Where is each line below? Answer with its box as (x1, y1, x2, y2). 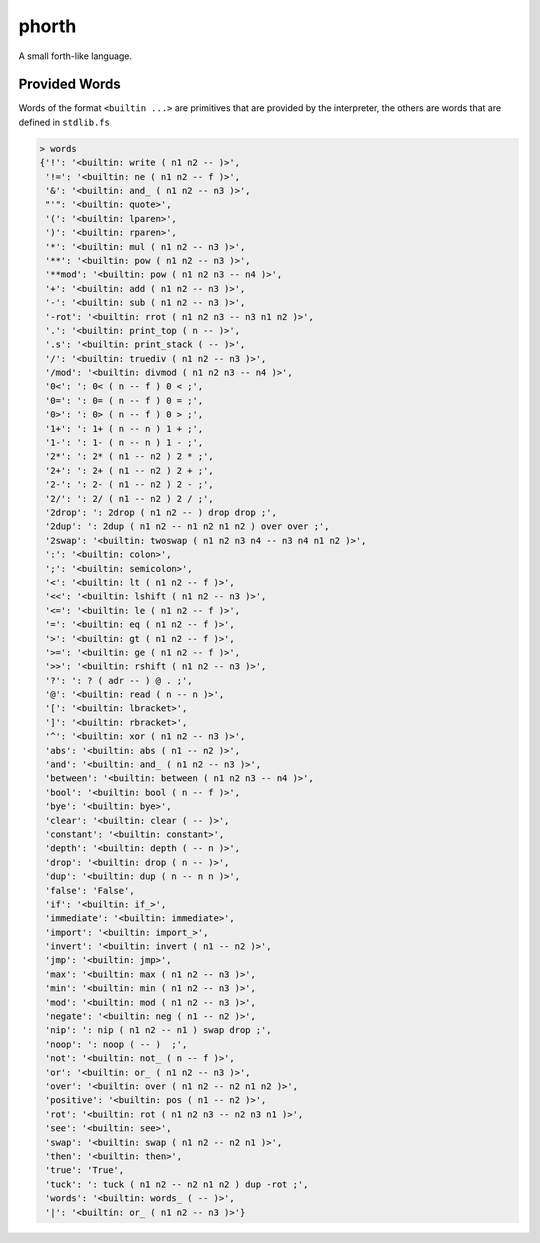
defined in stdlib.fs (18, 116, 110, 128)
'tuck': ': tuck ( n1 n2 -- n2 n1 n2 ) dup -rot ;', (45, 1178, 309, 1190)
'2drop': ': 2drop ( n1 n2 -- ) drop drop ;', (45, 506, 277, 518)
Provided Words (18, 76, 122, 93)
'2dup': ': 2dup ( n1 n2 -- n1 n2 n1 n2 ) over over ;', (45, 521, 330, 532)
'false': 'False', (45, 885, 135, 896)
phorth (18, 15, 77, 37)
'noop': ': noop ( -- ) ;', (45, 1038, 188, 1050)
